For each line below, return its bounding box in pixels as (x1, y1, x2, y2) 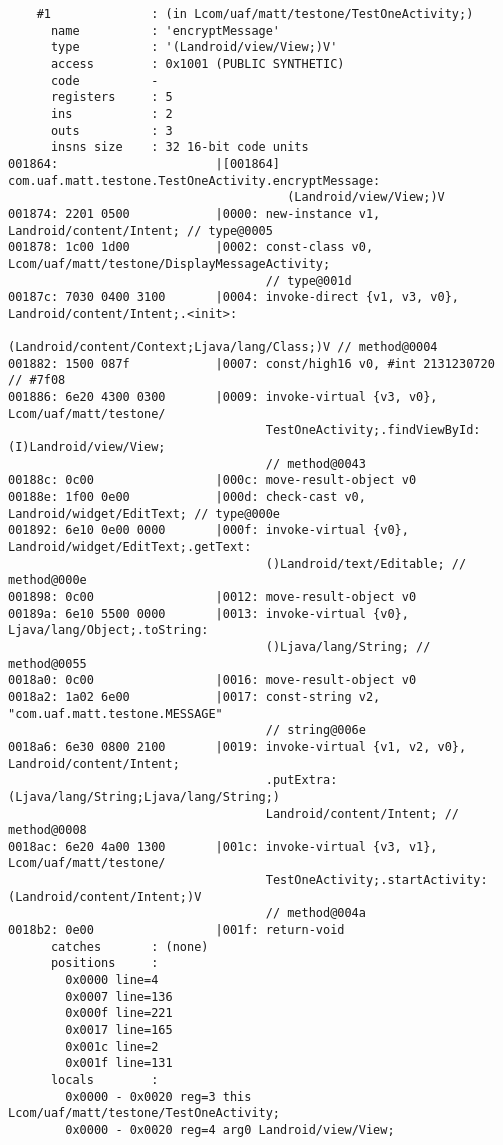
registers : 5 (50, 90, 173, 105)
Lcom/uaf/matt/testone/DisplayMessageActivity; (8, 256, 331, 271)
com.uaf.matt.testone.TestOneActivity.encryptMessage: (8, 173, 381, 188)
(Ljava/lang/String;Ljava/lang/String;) (8, 789, 281, 804)
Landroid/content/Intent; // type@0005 (8, 223, 273, 238)
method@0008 (8, 823, 87, 838)
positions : (50, 956, 159, 971)
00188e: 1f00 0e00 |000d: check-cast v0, (8, 490, 366, 505)
